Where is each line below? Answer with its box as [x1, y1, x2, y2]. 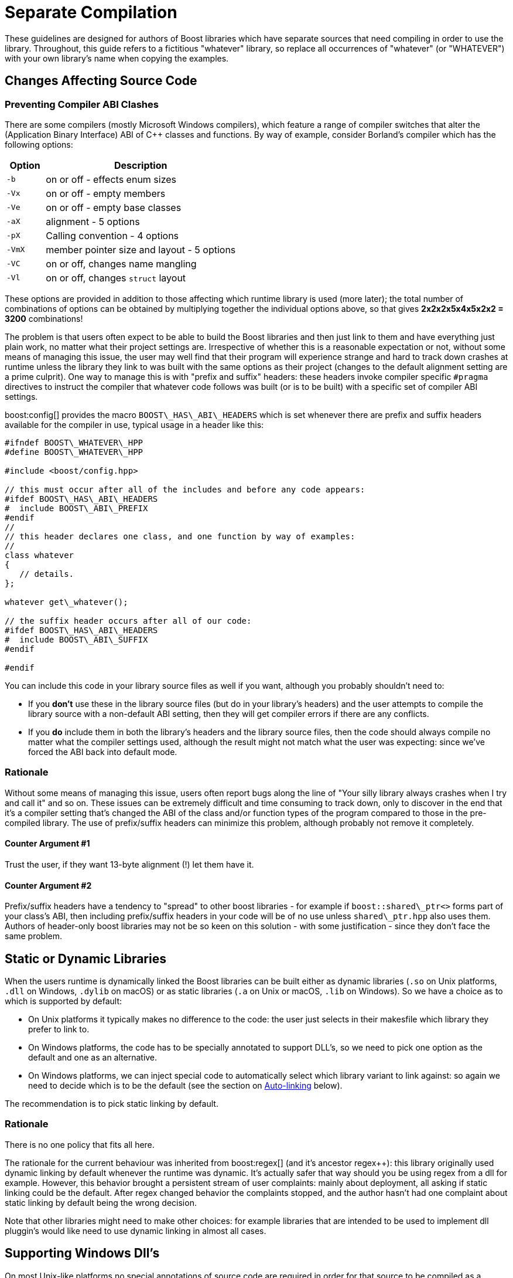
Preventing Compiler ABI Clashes [5, 98, 159, 110]
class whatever [5, 550, 74, 560]
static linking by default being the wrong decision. [5, 1197, 197, 1208]
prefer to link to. [28, 1024, 90, 1034]
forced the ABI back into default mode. [28, 746, 177, 757]
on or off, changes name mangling [46, 257, 197, 270]
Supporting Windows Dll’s [5, 1246, 160, 1261]
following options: [5, 139, 73, 149]
